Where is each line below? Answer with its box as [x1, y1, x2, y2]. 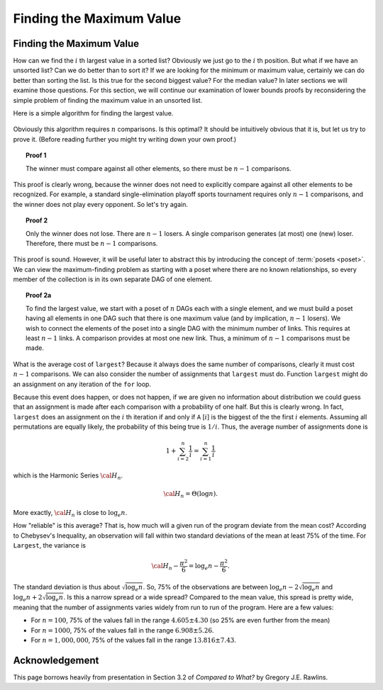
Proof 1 [26, 151, 47, 159]
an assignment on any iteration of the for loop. [13, 380, 152, 388]
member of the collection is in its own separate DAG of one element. [13, 275, 213, 283]
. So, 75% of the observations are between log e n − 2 [143, 582, 299, 593]
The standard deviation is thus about [13, 582, 121, 591]
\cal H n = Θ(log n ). [163, 490, 218, 499]
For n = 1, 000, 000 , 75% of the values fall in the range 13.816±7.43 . [30, 636, 237, 645]
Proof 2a [26, 291, 52, 300]
